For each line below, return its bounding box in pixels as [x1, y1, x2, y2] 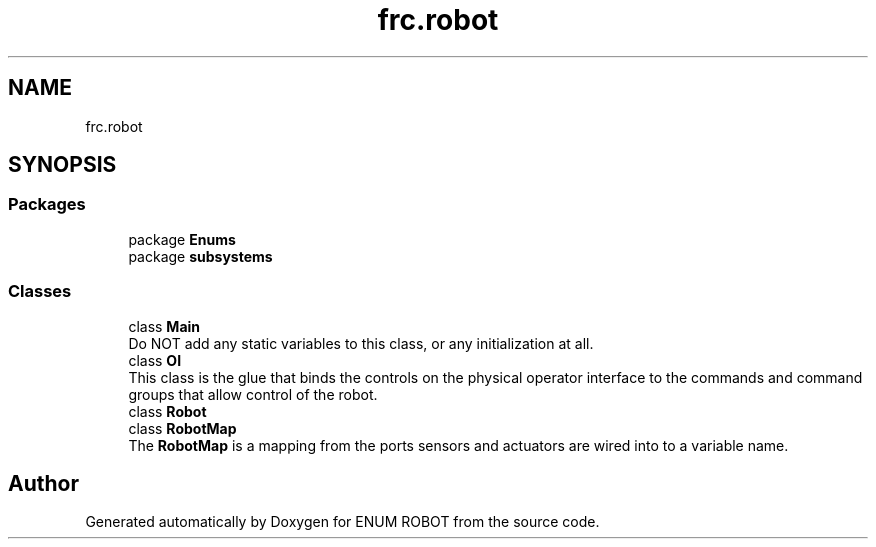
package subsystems [128, 247, 273, 265]
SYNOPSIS [8, 152, 117, 178]
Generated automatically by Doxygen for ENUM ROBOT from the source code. [85, 513, 600, 531]
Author [8, 470, 79, 496]
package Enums [128, 230, 236, 248]
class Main [128, 317, 201, 335]
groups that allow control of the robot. [128, 385, 378, 403]
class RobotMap [128, 419, 237, 437]
